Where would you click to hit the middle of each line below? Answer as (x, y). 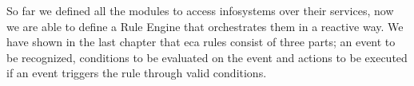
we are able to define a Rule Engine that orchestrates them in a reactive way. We (205, 26)
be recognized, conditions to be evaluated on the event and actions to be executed (207, 57)
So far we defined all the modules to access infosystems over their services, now (200, 10)
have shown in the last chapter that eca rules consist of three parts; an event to (201, 42)
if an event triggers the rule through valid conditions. (137, 73)
